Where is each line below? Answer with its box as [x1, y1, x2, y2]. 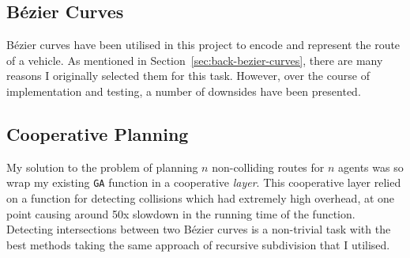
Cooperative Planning [6, 121, 189, 146]
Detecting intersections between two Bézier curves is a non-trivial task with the [6, 221, 391, 237]
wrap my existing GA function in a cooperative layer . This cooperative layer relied [6, 174, 401, 191]
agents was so [338, 158, 404, 175]
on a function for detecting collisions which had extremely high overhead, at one [6, 190, 395, 207]
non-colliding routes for [212, 158, 325, 175]
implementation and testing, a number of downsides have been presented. [6, 82, 361, 99]
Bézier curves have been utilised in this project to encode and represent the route [6, 36, 401, 53]
